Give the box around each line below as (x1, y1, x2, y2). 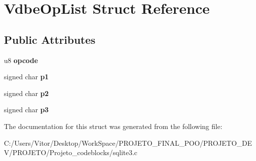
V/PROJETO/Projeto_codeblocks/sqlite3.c (4, 147, 138, 158)
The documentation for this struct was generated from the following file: (4, 121, 222, 131)
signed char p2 (4, 88, 49, 98)
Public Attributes (4, 32, 96, 47)
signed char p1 (4, 71, 49, 82)
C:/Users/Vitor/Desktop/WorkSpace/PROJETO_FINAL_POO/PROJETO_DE (4, 137, 252, 148)
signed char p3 (4, 104, 49, 115)
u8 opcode (4, 55, 38, 65)
